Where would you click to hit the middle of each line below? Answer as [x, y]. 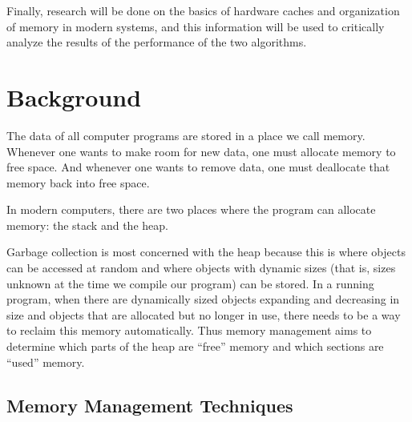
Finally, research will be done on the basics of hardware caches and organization [203, 10]
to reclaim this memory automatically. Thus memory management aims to [189, 330]
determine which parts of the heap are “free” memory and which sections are [195, 346]
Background [74, 96]
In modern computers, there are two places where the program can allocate [191, 209]
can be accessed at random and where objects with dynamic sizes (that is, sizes [201, 268]
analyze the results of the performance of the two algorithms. [157, 42]
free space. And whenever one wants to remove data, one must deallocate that [198, 167]
